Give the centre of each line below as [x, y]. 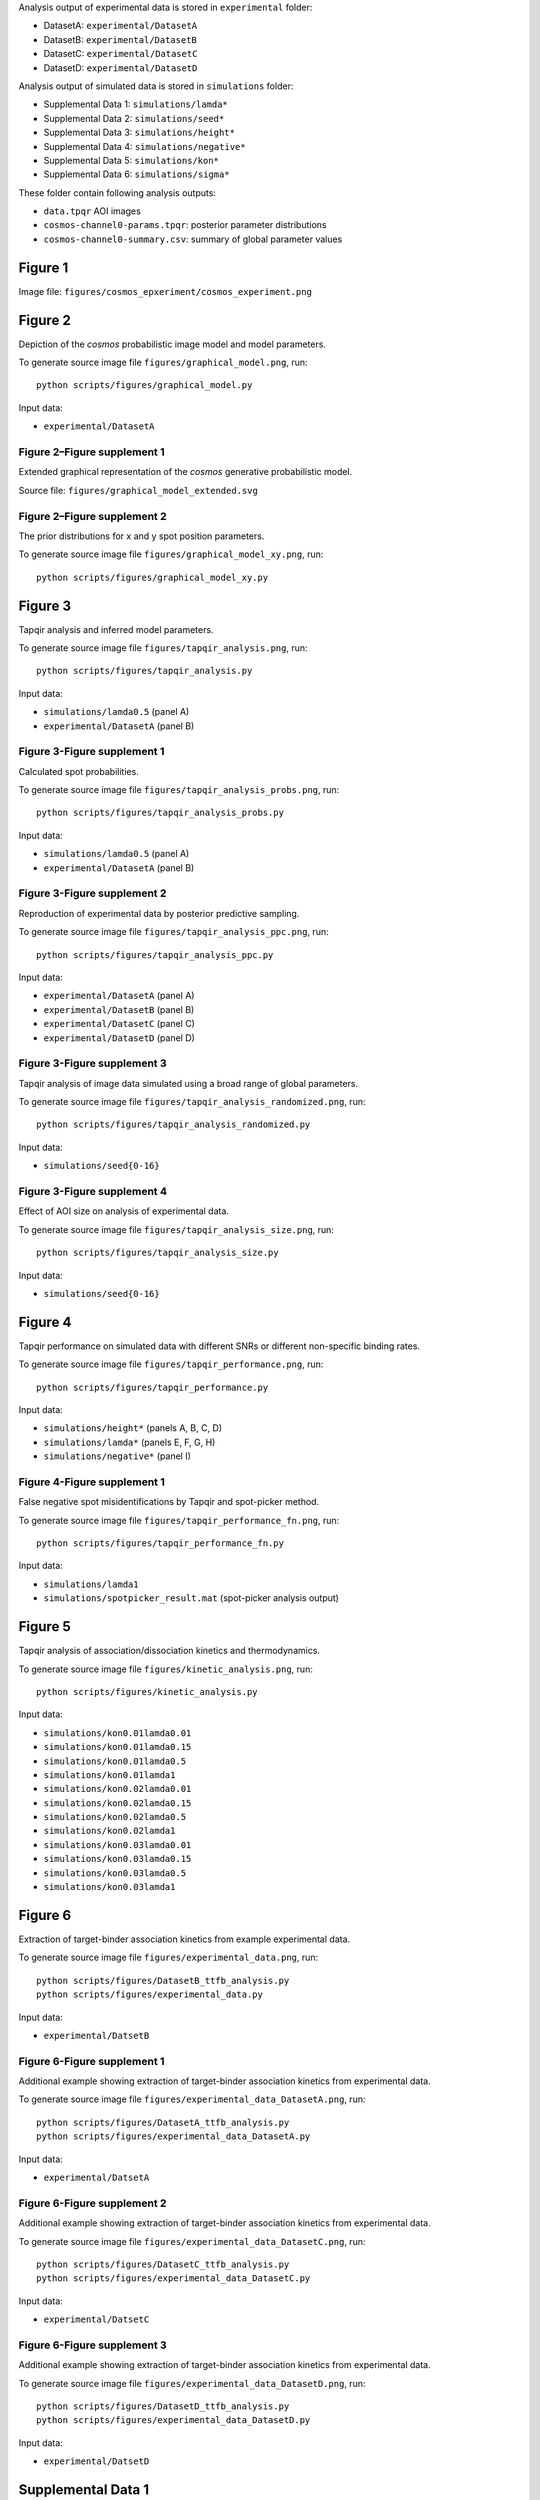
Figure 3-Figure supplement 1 [91, 752]
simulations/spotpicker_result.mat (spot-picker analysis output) [191, 1598]
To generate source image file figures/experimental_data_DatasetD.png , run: [192, 2383]
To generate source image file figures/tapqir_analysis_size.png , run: [176, 1229]
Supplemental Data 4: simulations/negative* [144, 146]
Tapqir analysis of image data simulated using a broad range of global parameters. [188, 1083]
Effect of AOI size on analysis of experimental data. [124, 1211]
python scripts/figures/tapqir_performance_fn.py [160, 1543]
